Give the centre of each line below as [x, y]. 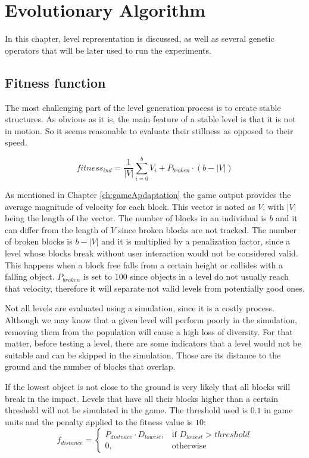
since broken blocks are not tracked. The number [207, 229]
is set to [98, 276]
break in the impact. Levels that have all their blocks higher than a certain [142, 398]
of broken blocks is [39, 241]
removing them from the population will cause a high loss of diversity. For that [149, 331]
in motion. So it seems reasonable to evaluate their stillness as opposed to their [149, 130]
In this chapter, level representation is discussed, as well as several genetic [140, 38]
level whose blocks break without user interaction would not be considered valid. [152, 253]
